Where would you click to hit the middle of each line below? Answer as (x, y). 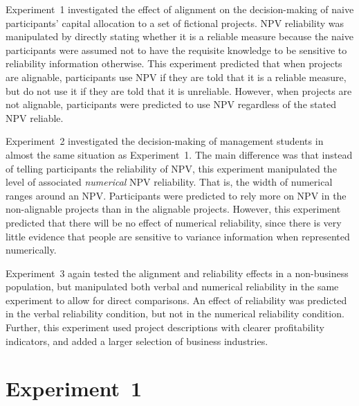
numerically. (31, 250)
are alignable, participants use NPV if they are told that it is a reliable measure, (176, 77)
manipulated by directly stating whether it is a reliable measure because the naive (179, 36)
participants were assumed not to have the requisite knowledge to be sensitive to (176, 50)
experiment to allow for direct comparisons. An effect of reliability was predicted (176, 300)
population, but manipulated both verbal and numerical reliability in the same (172, 286)
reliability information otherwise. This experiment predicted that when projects (174, 63)
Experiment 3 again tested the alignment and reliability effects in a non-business (177, 273)
